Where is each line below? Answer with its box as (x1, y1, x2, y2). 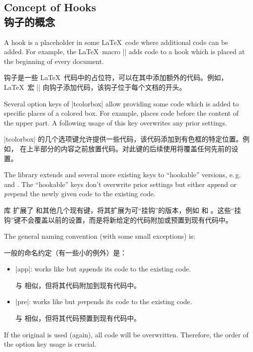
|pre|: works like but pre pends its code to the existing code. (15, 296, 192, 307)
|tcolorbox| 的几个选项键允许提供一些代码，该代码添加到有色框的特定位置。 (4, 134, 243, 144)
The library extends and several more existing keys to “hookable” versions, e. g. (4, 169, 241, 180)
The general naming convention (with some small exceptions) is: (4, 231, 195, 241)
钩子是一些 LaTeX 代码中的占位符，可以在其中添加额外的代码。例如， (4, 72, 228, 83)
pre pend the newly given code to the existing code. (4, 188, 156, 199)
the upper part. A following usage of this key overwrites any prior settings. (4, 117, 227, 127)
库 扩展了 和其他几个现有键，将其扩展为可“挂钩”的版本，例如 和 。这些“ (4, 205, 234, 215)
